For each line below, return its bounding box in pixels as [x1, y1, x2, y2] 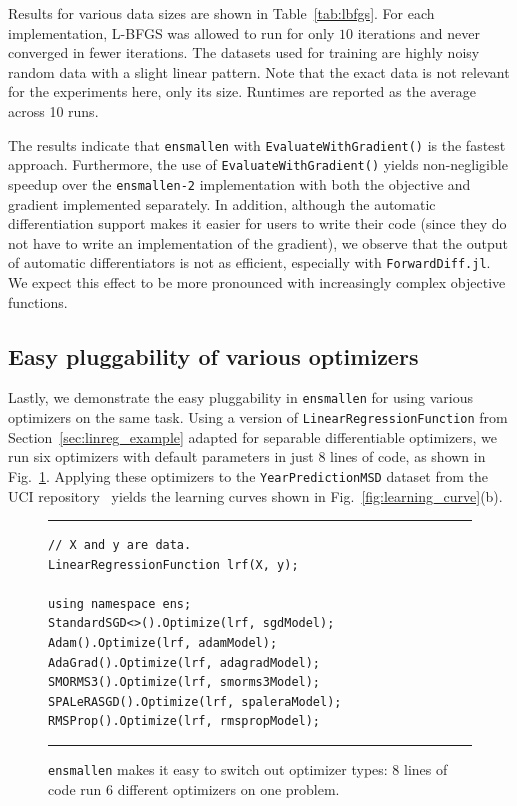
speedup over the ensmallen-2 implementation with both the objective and [8, 173, 471, 194]
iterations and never [357, 22, 480, 43]
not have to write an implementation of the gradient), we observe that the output [8, 232, 508, 253]
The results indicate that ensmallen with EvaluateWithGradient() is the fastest [8, 134, 506, 155]
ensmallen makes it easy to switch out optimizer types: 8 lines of [48, 759, 448, 780]
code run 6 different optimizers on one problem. [48, 778, 340, 799]
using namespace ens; [48, 596, 192, 611]
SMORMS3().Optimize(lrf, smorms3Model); [48, 675, 321, 690]
